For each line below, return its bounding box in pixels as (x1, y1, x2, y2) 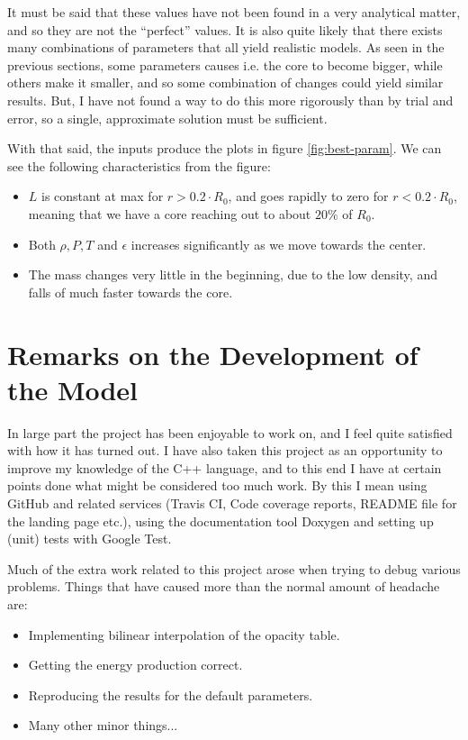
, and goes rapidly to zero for (228, 187, 389, 206)
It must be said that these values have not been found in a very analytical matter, (7, 3, 461, 21)
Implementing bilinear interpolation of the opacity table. (28, 625, 340, 644)
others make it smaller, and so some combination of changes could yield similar (7, 73, 444, 92)
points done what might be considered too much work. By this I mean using (7, 476, 427, 495)
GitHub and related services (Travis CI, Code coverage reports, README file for (7, 494, 457, 512)
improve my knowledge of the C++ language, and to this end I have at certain (7, 458, 442, 477)
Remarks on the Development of (7, 335, 418, 372)
